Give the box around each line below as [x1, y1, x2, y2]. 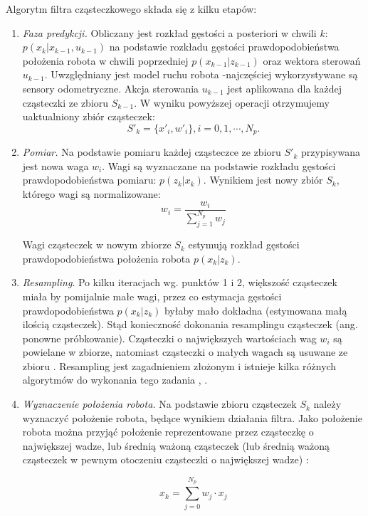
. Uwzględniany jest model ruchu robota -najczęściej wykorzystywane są [44, 67, 358, 82]
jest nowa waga [22, 158, 89, 173]
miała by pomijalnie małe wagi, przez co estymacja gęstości [22, 288, 282, 303]
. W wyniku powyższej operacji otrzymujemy [134, 95, 330, 110]
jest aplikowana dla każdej [227, 80, 342, 95]
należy [313, 396, 342, 411]
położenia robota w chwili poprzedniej [22, 53, 189, 68]
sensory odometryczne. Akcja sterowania [22, 80, 199, 95]
